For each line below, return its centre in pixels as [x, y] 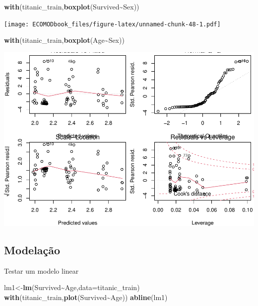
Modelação [32, 250]
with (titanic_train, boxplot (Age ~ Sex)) [64, 40]
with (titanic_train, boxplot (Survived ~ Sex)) [72, 6]
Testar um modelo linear [41, 270]
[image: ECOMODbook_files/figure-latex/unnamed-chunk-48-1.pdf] [112, 24]
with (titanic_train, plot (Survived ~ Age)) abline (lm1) [86, 297]
